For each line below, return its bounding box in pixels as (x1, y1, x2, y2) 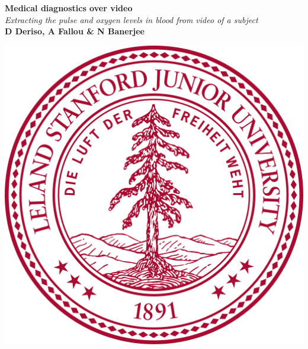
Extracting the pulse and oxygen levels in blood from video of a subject (5, 13, 258, 25)
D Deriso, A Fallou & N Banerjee (5, 25, 145, 37)
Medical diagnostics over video (5, 2, 133, 14)
